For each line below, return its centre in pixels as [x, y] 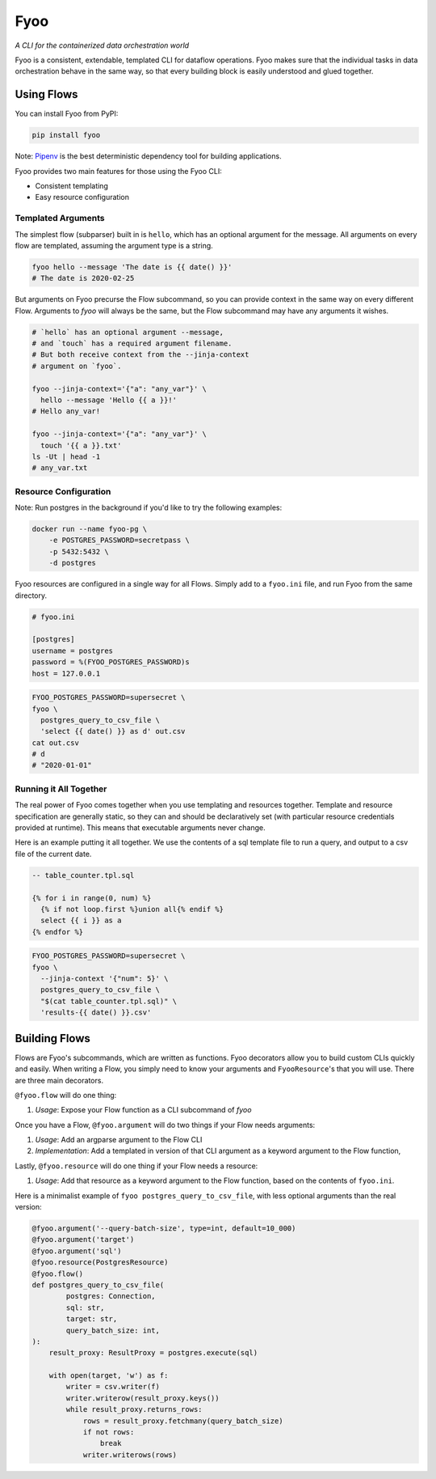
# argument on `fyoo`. [77, 366]
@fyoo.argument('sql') [77, 1251]
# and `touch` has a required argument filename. [132, 343]
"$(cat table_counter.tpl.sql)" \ [109, 1001]
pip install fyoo [66, 135]
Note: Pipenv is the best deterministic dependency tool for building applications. [148, 156]
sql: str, [85, 1307]
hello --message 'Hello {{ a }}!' [109, 400]
